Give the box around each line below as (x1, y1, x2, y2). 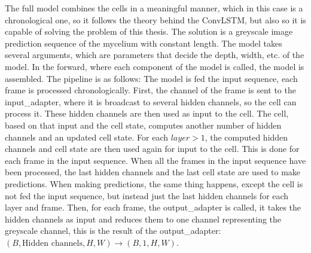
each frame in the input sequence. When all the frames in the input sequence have (5, 154, 306, 166)
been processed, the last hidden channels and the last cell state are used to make (5, 166, 301, 178)
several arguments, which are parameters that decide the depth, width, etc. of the (5, 48, 304, 61)
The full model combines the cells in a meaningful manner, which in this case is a (5, 2, 303, 14)
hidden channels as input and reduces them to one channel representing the (5, 212, 282, 225)
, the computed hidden (205, 130, 288, 143)
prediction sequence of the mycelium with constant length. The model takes (5, 36, 282, 49)
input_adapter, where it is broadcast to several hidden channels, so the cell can (5, 95, 297, 108)
